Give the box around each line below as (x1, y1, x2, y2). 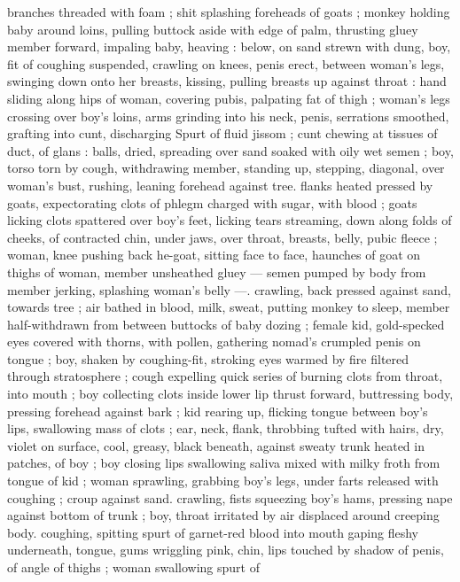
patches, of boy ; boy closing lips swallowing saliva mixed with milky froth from (7, 454, 441, 472)
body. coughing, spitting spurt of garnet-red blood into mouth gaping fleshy (7, 523, 419, 541)
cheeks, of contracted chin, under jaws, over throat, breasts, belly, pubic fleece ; (7, 228, 438, 246)
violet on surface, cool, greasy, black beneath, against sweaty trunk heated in (7, 436, 425, 454)
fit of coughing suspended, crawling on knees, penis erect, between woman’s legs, (7, 54, 445, 73)
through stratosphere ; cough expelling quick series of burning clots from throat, (7, 367, 443, 385)
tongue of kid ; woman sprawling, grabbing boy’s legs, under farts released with (7, 471, 439, 490)
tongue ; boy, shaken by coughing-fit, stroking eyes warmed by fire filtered (7, 349, 409, 368)
